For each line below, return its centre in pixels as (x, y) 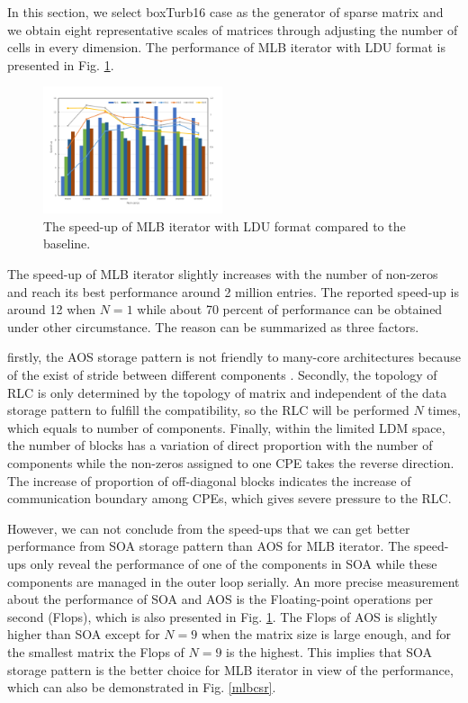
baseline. (67, 243)
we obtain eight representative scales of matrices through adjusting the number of (233, 29)
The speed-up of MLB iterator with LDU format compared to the (225, 225)
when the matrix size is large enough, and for (326, 634)
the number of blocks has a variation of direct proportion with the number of (220, 445)
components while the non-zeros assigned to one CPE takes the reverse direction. (231, 462)
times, (444, 410)
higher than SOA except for (84, 634)
